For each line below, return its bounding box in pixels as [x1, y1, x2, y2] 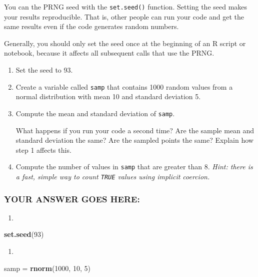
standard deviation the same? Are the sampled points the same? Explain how [15, 135, 253, 145]
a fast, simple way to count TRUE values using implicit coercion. [15, 171, 210, 181]
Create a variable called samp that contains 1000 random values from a [15, 81, 233, 92]
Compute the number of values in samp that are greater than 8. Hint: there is [15, 161, 253, 172]
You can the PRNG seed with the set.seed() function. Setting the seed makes [4, 2, 247, 12]
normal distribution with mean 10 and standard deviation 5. [15, 91, 201, 102]
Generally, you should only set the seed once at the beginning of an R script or [4, 38, 246, 48]
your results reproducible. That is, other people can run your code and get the [4, 11, 244, 22]
